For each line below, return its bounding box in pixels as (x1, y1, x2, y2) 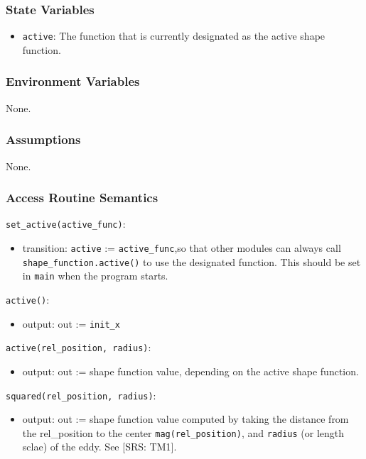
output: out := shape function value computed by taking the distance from (22, 411, 349, 426)
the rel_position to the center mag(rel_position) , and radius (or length (22, 425, 345, 440)
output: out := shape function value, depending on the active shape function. (22, 363, 359, 378)
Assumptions (6, 131, 81, 148)
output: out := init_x (22, 316, 120, 331)
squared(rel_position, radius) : (6, 387, 156, 402)
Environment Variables (6, 72, 140, 90)
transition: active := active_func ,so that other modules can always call (22, 240, 341, 255)
